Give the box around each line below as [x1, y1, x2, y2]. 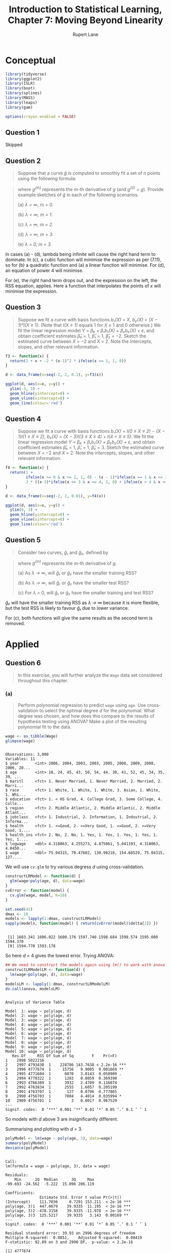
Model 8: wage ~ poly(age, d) [5, 1040, 72, 1046]
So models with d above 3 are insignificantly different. [5, 1116, 119, 1122]
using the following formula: [17, 175, 76, 182]
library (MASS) [5, 96, 36, 101]
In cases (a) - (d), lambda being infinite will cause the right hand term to [5, 251, 156, 257]
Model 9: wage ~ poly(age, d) [5, 1045, 72, 1050]
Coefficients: [5, 1191, 36, 1196]
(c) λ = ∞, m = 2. [17, 221, 53, 227]
